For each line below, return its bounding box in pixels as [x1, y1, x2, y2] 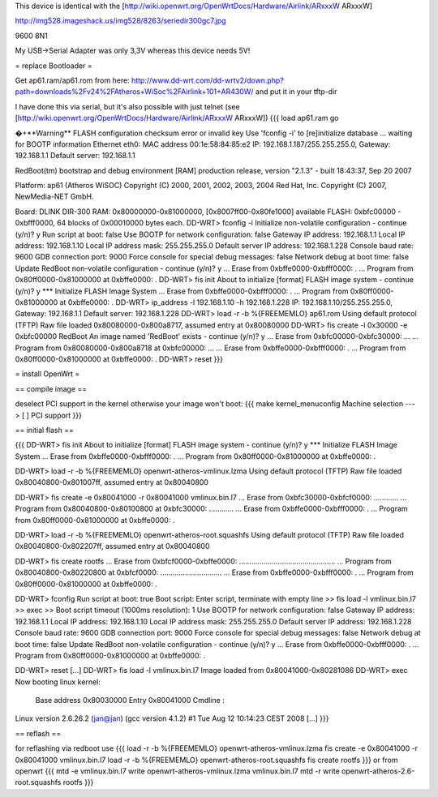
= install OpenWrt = [15, 369, 80, 379]
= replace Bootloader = [15, 61, 92, 71]
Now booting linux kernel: [15, 677, 101, 687]
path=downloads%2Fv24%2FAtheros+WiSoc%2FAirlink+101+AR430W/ [15, 87, 255, 96]
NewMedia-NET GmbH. [15, 191, 94, 202]
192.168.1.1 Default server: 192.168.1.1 [15, 151, 135, 161]
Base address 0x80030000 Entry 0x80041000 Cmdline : [35, 696, 225, 705]
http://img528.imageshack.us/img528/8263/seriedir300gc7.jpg [15, 16, 226, 26]
